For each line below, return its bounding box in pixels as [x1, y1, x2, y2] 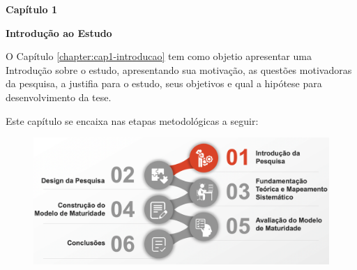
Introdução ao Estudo [6, 25, 112, 40]
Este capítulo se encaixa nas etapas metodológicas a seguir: [6, 113, 259, 128]
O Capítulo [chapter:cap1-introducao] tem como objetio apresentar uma [6, 49, 312, 63]
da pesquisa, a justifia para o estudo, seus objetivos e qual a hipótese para [6, 76, 322, 91]
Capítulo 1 [6, 2, 58, 16]
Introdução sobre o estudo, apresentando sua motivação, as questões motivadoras [6, 62, 352, 77]
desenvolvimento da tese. [6, 89, 112, 104]
